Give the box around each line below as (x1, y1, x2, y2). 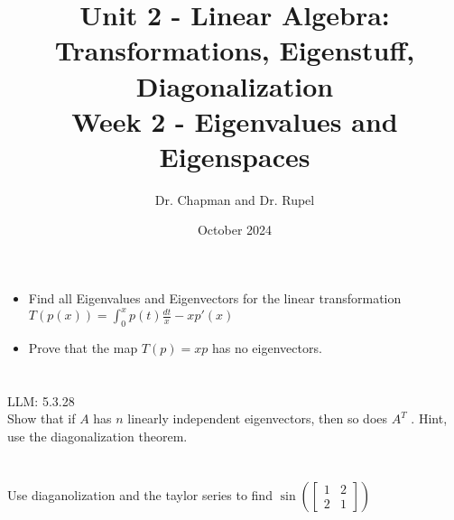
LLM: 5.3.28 (7, 391, 75, 410)
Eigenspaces (159, 137, 310, 174)
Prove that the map (28, 338, 138, 357)
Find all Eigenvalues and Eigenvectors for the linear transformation (28, 289, 402, 308)
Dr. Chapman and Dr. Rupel (154, 190, 315, 209)
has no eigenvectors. (211, 338, 322, 357)
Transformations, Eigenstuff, (54, 32, 415, 69)
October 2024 (197, 220, 273, 239)
